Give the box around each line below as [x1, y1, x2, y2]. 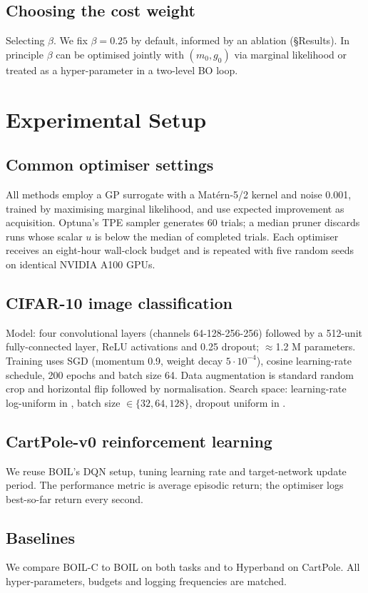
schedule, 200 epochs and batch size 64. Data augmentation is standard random [6, 367, 354, 382]
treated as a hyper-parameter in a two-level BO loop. [6, 62, 238, 77]
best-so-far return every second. [6, 491, 143, 506]
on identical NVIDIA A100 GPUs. [6, 256, 155, 271]
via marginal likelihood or [234, 46, 347, 61]
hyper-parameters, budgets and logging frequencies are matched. [6, 574, 287, 589]
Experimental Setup [6, 104, 207, 133]
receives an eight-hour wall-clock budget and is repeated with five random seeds [6, 243, 354, 258]
